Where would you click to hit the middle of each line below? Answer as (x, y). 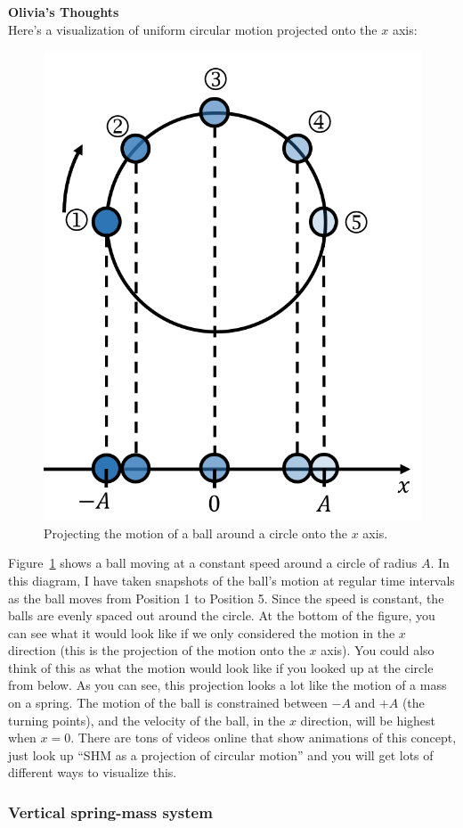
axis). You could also (378, 650)
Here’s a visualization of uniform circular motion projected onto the (193, 29)
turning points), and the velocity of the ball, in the (147, 720)
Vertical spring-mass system (110, 812)
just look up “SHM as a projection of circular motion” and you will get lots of (221, 754)
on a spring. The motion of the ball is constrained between (168, 703)
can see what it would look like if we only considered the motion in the (202, 632)
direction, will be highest (368, 720)
